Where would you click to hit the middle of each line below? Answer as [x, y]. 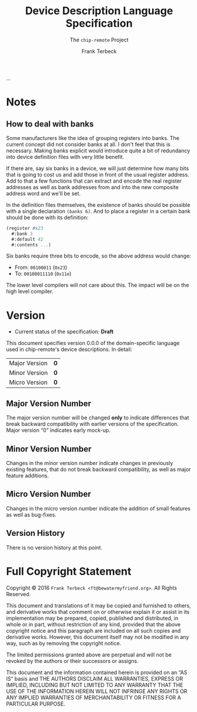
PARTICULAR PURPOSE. [36, 704]
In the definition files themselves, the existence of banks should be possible [98, 204]
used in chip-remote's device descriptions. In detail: [69, 349]
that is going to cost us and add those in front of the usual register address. [98, 174]
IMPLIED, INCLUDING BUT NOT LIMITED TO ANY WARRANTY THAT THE [95, 685]
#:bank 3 [22, 234]
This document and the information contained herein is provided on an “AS [97, 672]
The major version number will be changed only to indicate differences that [98, 418]
